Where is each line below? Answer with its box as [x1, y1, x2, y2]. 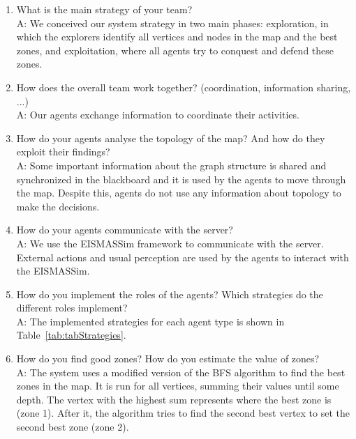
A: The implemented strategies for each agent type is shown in [16, 314, 285, 328]
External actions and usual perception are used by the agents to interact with [16, 249, 349, 264]
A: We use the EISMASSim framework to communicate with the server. [16, 236, 324, 250]
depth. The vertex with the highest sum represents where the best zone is [16, 392, 332, 406]
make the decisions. [16, 199, 100, 213]
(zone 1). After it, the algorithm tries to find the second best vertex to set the [16, 406, 350, 420]
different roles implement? [16, 300, 128, 315]
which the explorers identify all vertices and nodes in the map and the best [16, 29, 338, 44]
